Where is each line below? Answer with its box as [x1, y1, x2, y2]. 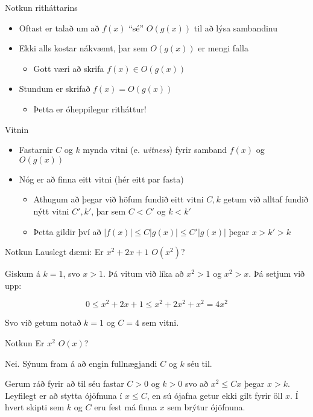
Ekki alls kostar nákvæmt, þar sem [19, 42, 148, 54]
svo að [185, 377, 209, 390]
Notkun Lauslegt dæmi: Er [5, 245, 104, 258]
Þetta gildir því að [33, 225, 101, 238]
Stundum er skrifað [19, 82, 90, 95]
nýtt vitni [33, 204, 69, 217]
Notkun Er [5, 336, 45, 349]
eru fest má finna [94, 401, 157, 413]
